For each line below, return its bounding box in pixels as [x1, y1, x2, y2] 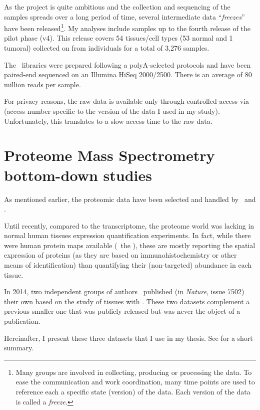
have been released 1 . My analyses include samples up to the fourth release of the [4, 22, 250, 33]
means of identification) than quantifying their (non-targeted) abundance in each [4, 260, 252, 270]
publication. [4, 316, 40, 326]
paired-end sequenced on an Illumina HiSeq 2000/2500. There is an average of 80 [4, 69, 252, 80]
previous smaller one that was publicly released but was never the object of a [4, 306, 240, 316]
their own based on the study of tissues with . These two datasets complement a [4, 296, 250, 306]
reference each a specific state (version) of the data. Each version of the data [15, 386, 250, 396]
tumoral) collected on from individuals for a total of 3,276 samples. [4, 43, 209, 53]
